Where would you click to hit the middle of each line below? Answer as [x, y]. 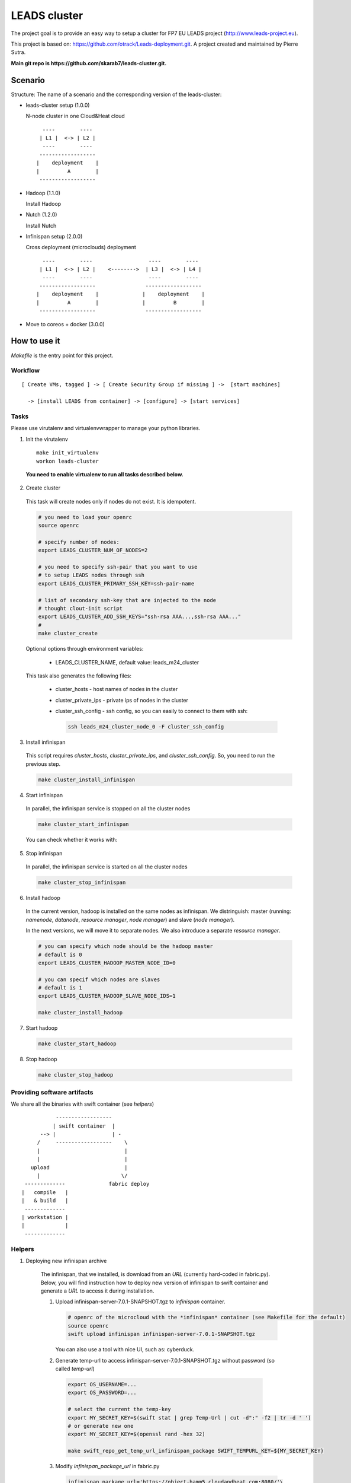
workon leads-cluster [67, 461]
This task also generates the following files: [79, 676]
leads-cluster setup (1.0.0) [58, 105]
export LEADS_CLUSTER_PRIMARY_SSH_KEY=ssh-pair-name [116, 583]
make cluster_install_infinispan [87, 779]
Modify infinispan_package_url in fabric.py [107, 1466]
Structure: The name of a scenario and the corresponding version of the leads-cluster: [116, 94]
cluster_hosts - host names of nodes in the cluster [117, 689]
